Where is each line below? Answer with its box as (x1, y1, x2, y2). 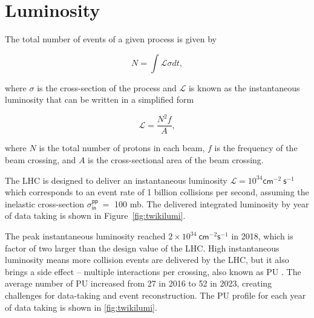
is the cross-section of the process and (37, 81, 177, 94)
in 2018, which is (231, 230, 293, 242)
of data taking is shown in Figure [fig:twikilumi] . (5, 209, 186, 222)
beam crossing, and (5, 154, 76, 166)
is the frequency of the (214, 141, 298, 154)
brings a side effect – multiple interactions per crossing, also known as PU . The (5, 265, 301, 277)
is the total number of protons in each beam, (39, 141, 205, 154)
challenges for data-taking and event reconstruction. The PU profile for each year (5, 289, 306, 301)
